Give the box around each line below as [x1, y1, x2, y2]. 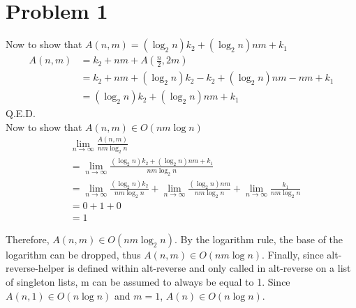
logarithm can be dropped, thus [6, 247, 141, 261]
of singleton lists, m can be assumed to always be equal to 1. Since [6, 275, 290, 289]
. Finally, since [262, 247, 324, 261]
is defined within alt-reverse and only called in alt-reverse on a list [68, 261, 351, 275]
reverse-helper [6, 261, 65, 275]
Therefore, [6, 231, 50, 246]
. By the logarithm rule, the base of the [174, 231, 343, 246]
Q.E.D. [6, 106, 36, 121]
